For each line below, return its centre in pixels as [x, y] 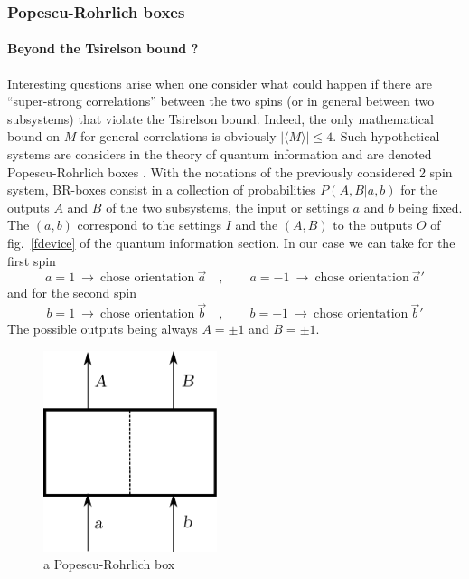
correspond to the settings [149, 225]
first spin [32, 260]
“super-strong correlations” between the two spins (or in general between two [221, 101]
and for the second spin [72, 293]
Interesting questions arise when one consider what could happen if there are [220, 83]
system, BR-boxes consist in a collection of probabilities [162, 190]
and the [257, 225]
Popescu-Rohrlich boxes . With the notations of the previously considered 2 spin [230, 171]
